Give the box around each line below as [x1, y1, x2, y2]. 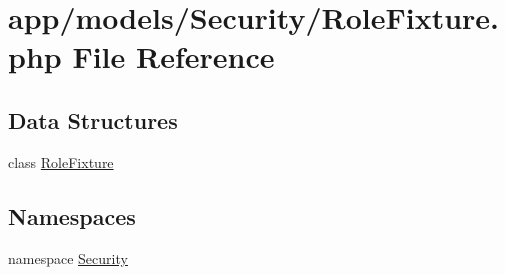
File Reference [72, 36, 275, 77]
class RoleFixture [8, 151, 114, 172]
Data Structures [8, 104, 178, 135]
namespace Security [8, 247, 128, 268]
